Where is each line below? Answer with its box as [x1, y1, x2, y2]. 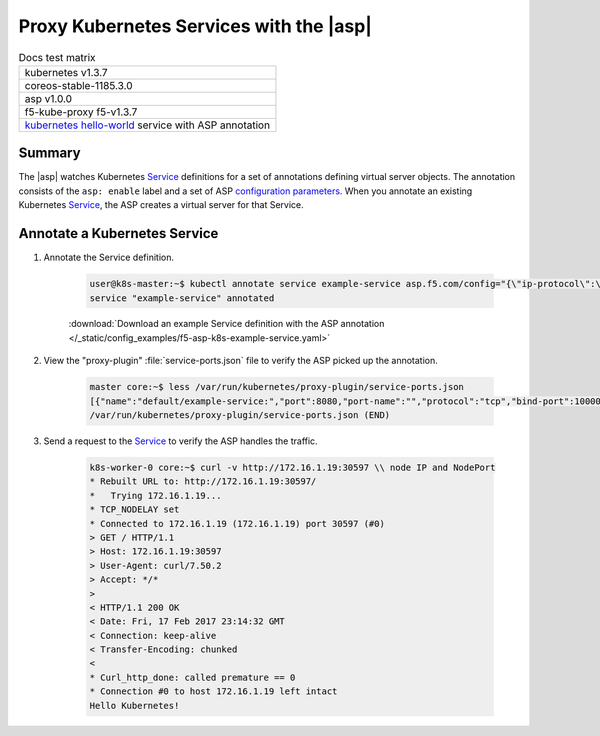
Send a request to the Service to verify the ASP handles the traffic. [43, 435, 319, 447]
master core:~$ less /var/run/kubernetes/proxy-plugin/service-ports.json [89, 381, 465, 393]
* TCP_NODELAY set [89, 504, 180, 515]
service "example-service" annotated [89, 292, 275, 304]
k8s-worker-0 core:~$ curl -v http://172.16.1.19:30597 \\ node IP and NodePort [89, 462, 496, 473]
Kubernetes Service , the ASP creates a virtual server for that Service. [18, 199, 304, 211]
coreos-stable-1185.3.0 [24, 78, 134, 92]
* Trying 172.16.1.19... [89, 490, 222, 501]
